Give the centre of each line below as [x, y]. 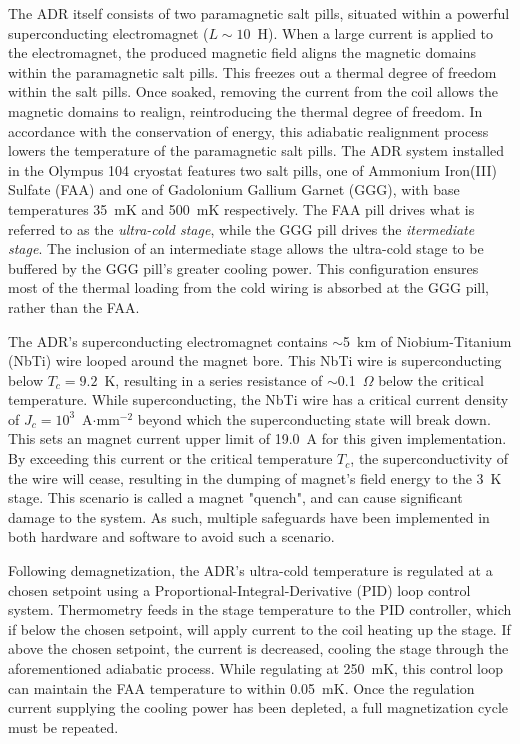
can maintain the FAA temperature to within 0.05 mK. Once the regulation [241, 687]
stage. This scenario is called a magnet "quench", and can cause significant [235, 497]
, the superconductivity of [429, 458]
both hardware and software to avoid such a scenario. [171, 536]
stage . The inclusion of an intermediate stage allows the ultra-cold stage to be [246, 248]
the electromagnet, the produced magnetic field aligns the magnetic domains [242, 52]
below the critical [431, 379]
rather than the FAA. [74, 306]
